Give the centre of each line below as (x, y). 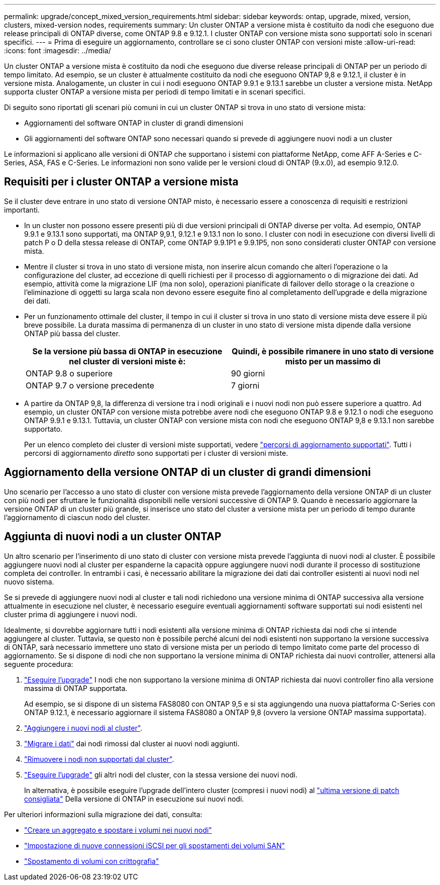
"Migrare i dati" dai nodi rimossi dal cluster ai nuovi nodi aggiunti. (132, 743)
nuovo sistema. (29, 581)
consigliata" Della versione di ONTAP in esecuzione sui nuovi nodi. (134, 799)
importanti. (22, 210)
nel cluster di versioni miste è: (127, 361)
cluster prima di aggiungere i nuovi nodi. (71, 614)
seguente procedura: (39, 664)
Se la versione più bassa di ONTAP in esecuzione (127, 351)
